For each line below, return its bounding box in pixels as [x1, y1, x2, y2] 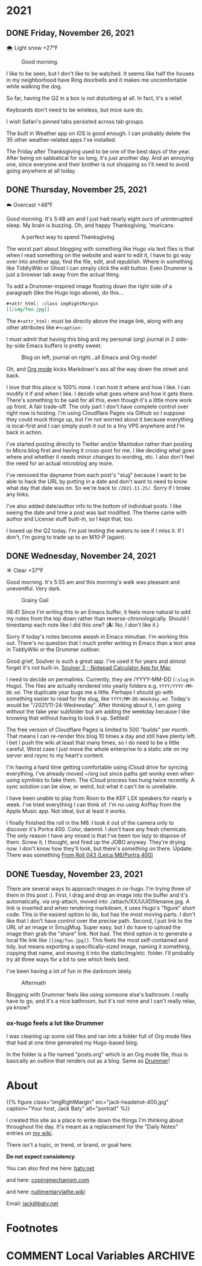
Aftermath [21, 979, 46, 987]
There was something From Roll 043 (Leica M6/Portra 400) [6, 851, 154, 859]
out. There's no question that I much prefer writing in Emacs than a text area [6, 639, 196, 647]
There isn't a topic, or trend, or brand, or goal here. [6, 1141, 133, 1149]
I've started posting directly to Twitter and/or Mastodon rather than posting [6, 440, 193, 447]
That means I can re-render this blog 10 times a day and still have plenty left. [6, 733, 197, 740]
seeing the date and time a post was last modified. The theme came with [6, 509, 187, 516]
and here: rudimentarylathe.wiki [6, 1188, 86, 1196]
